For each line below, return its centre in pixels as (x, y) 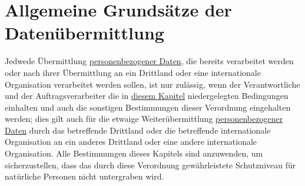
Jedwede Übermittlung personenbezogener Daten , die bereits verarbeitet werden (149, 61)
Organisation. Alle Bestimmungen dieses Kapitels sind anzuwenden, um (134, 153)
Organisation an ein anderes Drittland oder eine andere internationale (131, 142)
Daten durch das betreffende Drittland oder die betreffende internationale (138, 130)
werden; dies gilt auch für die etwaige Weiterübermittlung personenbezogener (144, 119)
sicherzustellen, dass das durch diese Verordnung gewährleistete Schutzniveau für (150, 165)
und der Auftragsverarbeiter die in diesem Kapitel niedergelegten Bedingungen (147, 96)
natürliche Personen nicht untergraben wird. (84, 176)
